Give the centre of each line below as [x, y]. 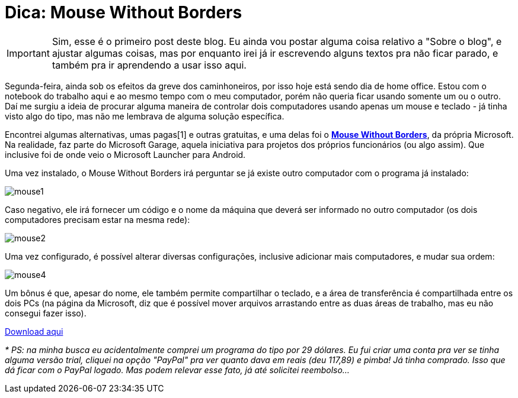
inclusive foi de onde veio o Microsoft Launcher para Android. [125, 154]
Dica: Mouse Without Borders [124, 12]
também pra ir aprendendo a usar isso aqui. [149, 65]
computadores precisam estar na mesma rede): [97, 219]
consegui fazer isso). [46, 313]
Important [28, 53]
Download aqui [34, 331]
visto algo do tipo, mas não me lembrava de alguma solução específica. [145, 116]
